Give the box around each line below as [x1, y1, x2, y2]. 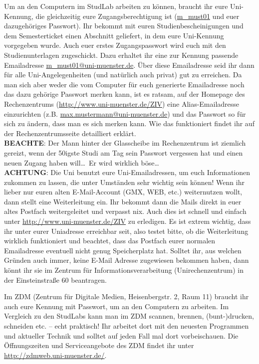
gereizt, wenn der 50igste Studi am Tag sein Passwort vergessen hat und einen [4, 147, 243, 158]
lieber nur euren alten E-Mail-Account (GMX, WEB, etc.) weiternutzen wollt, [4, 186, 243, 197]
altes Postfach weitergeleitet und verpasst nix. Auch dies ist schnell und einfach [4, 206, 247, 216]
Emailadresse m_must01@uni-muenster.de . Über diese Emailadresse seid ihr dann [4, 59, 255, 70]
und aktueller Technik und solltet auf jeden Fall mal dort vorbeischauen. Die [4, 330, 239, 341]
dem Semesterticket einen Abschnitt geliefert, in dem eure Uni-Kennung [4, 30, 224, 40]
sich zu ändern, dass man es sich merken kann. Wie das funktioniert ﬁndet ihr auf [4, 118, 255, 129]
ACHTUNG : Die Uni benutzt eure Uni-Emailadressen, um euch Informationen [4, 167, 251, 178]
